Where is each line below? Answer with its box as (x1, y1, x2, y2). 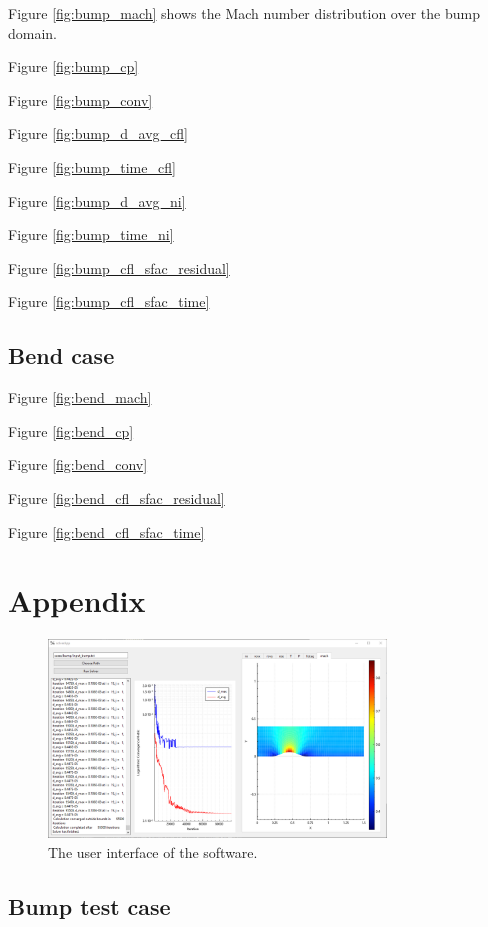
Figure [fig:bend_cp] (8, 420, 134, 441)
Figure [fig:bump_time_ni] (8, 224, 174, 245)
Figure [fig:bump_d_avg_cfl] (8, 123, 188, 144)
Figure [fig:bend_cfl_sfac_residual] (8, 487, 225, 508)
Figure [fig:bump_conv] (8, 89, 153, 110)
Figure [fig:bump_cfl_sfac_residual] (8, 257, 230, 278)
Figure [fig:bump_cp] (8, 56, 139, 77)
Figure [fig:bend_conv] (8, 454, 148, 475)
